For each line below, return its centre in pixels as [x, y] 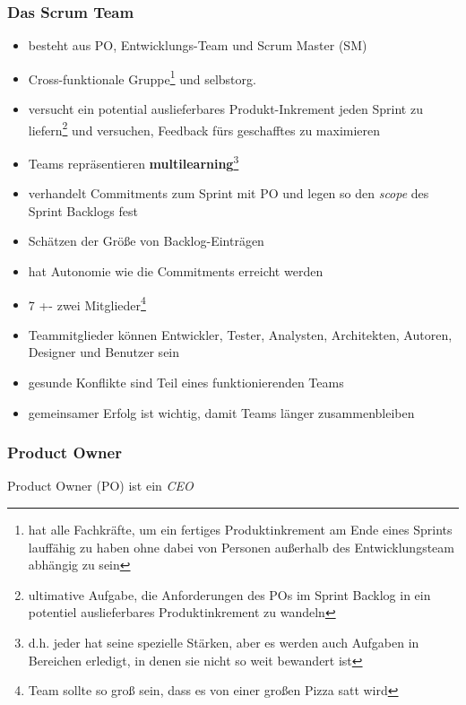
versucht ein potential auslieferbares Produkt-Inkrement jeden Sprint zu [225, 109]
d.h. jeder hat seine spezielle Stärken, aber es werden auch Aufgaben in [224, 642]
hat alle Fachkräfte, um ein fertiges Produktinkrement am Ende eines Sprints [240, 529]
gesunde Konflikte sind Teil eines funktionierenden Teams [186, 382]
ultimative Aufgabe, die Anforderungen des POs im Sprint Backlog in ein [229, 594]
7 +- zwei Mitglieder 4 [87, 303]
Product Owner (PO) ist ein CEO [100, 486]
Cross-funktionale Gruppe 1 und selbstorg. [142, 77]
